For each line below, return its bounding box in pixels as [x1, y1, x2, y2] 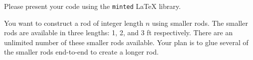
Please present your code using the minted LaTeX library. [4, 1, 181, 11]
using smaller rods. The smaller [152, 17, 248, 28]
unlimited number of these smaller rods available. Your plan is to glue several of [4, 37, 249, 47]
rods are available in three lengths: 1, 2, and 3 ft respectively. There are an [4, 27, 233, 38]
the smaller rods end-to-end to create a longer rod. [4, 47, 159, 57]
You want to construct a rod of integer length [4, 17, 144, 28]
